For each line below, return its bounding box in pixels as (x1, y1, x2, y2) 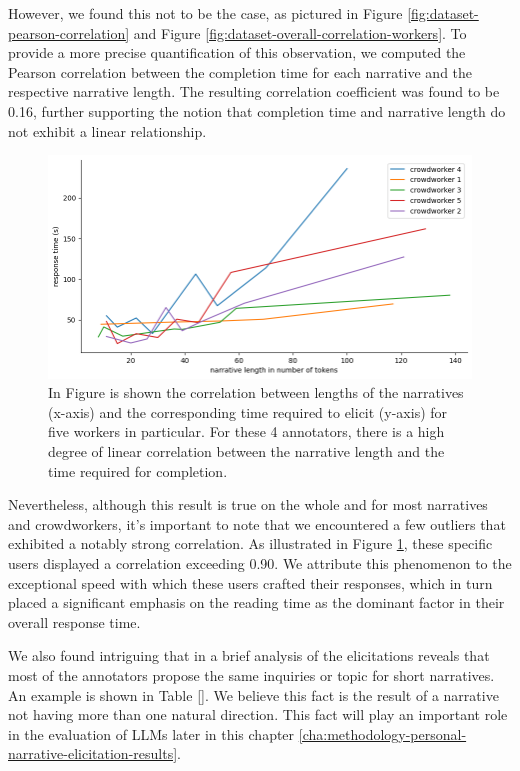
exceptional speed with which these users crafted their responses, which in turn (8, 572, 493, 593)
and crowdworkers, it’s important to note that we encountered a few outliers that (8, 513, 506, 534)
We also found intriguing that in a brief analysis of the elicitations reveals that (8, 645, 490, 666)
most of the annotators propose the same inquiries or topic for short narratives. (8, 664, 495, 685)
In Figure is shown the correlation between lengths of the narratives (48, 382, 464, 403)
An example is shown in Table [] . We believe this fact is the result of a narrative (8, 684, 499, 705)
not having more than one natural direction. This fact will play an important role (8, 704, 508, 725)
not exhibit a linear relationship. (8, 120, 207, 141)
